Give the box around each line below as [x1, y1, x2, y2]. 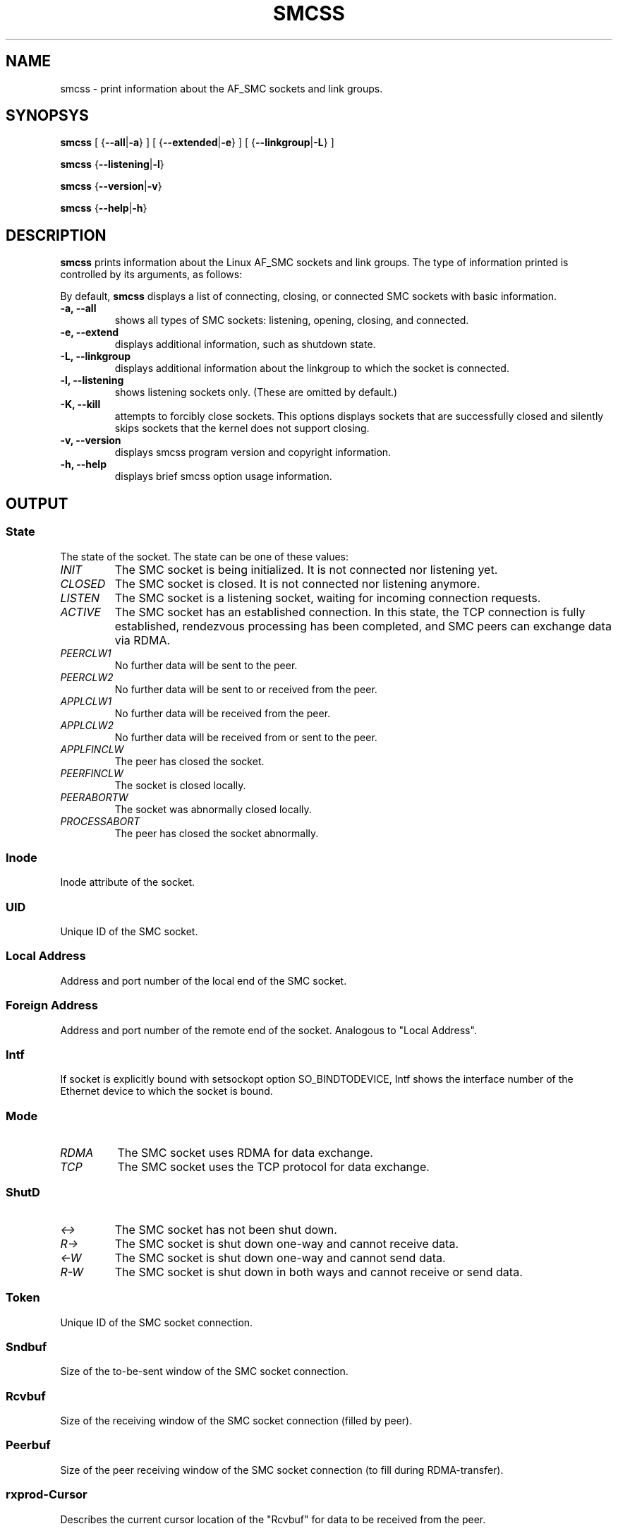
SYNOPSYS [6, 107, 89, 125]
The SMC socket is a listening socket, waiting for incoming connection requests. [114, 590, 541, 605]
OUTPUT [6, 494, 68, 512]
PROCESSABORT [60, 815, 140, 827]
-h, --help [60, 458, 107, 471]
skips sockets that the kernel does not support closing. [114, 422, 370, 435]
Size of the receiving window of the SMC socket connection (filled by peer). [60, 1415, 413, 1427]
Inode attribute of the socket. [60, 876, 195, 889]
